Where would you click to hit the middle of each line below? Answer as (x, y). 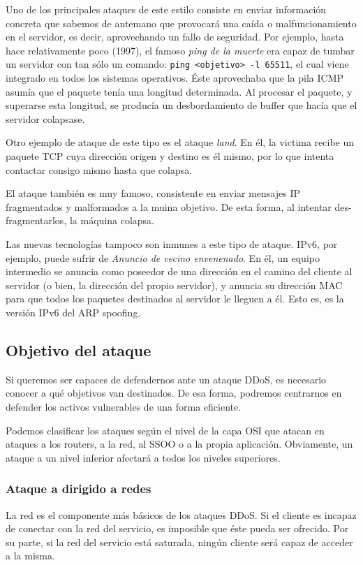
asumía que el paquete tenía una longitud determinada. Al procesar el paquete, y (179, 91)
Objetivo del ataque (79, 350)
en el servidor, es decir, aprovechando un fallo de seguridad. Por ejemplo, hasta (175, 37)
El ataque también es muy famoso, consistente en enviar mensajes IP (153, 193)
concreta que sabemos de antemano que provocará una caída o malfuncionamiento (181, 23)
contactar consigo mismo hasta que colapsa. (99, 169)
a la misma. (30, 556)
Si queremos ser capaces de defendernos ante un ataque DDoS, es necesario (166, 379)
